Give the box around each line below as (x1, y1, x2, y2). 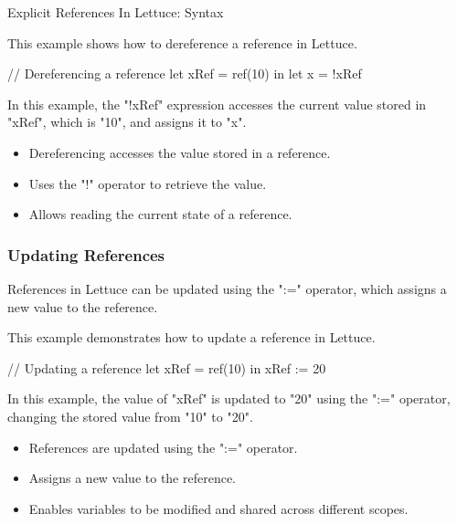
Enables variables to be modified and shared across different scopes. (28, 498, 409, 518)
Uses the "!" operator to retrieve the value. (28, 173, 267, 193)
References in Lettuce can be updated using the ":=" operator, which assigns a (7, 278, 447, 298)
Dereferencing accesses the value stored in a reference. (28, 142, 331, 162)
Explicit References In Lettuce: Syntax (7, 3, 224, 21)
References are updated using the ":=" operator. (28, 437, 298, 456)
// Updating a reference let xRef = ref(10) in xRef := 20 (7, 358, 326, 377)
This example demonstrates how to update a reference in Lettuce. (7, 328, 376, 347)
